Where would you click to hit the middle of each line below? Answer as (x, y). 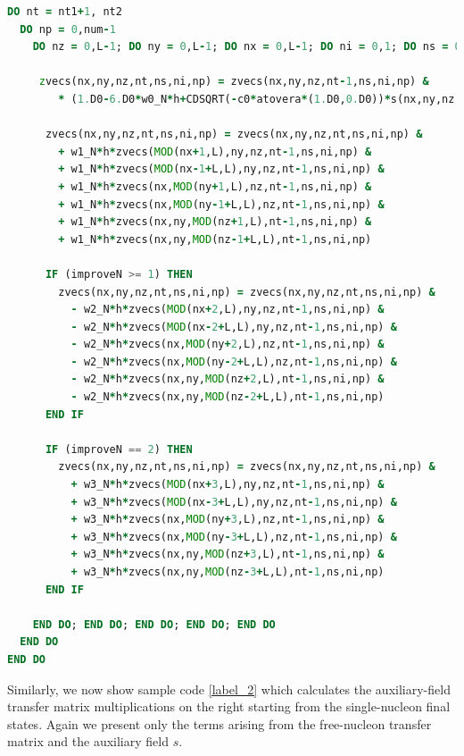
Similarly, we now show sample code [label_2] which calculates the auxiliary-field (229, 689)
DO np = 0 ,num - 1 (68, 29)
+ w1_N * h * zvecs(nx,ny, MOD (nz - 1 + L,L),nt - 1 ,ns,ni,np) (215, 239)
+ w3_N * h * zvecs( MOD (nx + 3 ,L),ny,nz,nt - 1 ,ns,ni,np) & (228, 485)
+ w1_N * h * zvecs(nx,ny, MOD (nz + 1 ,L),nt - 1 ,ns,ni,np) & (215, 222)
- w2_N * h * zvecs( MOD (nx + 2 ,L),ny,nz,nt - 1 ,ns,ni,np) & (228, 310)
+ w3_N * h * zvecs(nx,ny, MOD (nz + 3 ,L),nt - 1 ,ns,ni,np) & (228, 554)
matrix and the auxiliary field (88, 741)
